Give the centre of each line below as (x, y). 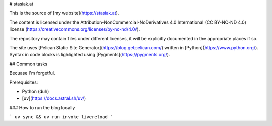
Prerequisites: (24, 82)
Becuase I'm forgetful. (32, 73)
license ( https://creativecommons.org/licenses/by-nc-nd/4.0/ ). (75, 29)
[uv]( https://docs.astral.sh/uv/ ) (54, 98)
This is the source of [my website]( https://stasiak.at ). (64, 13)
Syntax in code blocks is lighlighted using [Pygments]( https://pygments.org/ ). (90, 55)
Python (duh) (36, 91)
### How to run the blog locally (42, 107)
